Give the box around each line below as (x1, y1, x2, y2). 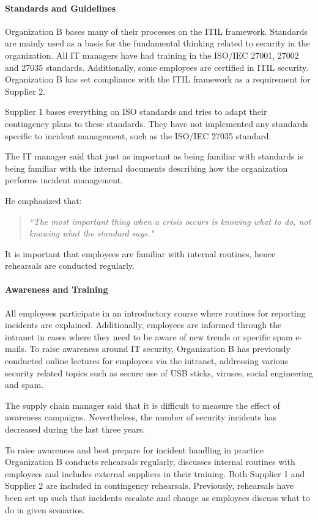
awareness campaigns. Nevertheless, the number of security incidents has (5, 411, 277, 423)
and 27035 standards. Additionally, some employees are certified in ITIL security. (5, 60, 309, 73)
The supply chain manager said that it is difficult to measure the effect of (5, 398, 280, 411)
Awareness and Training (5, 283, 108, 296)
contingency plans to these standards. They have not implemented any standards (5, 117, 309, 130)
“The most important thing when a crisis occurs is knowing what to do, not (29, 214, 311, 227)
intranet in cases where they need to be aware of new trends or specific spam (5, 330, 293, 343)
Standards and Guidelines (5, 1, 116, 14)
